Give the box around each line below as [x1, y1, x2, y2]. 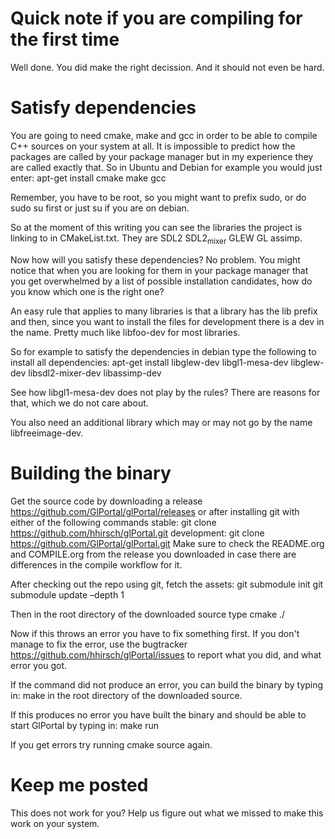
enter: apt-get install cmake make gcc [10, 172, 167, 184]
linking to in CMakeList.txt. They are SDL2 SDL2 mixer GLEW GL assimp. [10, 232, 303, 246]
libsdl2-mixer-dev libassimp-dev [28, 367, 162, 379]
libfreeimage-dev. [10, 427, 84, 439]
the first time [10, 28, 120, 51]
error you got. [10, 659, 68, 671]
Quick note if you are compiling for [10, 7, 303, 30]
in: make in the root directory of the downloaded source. [10, 689, 243, 701]
